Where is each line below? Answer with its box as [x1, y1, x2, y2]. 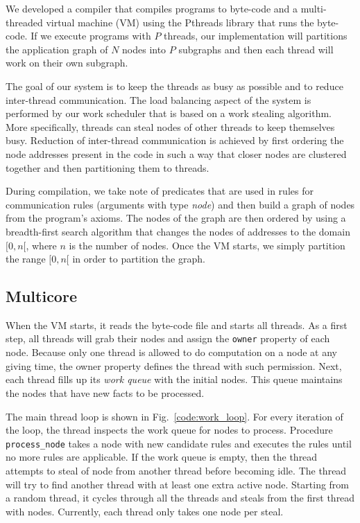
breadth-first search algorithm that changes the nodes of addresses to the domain [6, 224, 350, 238]
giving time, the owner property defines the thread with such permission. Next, [6, 358, 342, 373]
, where [26, 238, 57, 252]
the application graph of [6, 42, 108, 56]
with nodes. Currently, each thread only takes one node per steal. [6, 504, 284, 518]
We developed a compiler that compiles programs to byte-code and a [6, 1, 298, 15]
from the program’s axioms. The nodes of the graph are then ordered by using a [6, 211, 346, 225]
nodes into [122, 42, 166, 56]
